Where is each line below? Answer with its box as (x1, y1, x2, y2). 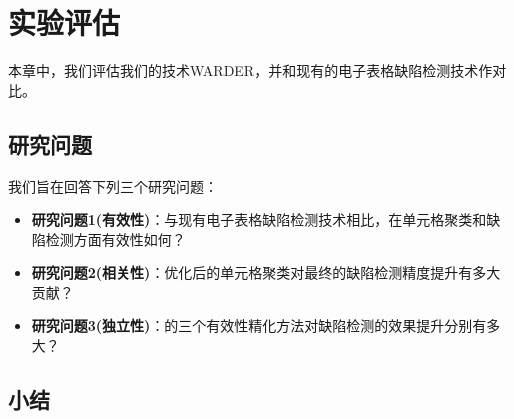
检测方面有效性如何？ (45, 228, 186, 249)
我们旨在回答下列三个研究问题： (8, 175, 218, 196)
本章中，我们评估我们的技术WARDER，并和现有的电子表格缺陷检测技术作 (8, 60, 493, 81)
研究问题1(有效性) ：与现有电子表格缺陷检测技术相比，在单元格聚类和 (31, 209, 487, 230)
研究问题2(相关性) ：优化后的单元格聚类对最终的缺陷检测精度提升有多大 (31, 262, 501, 283)
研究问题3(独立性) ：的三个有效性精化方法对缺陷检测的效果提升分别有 (31, 315, 487, 336)
